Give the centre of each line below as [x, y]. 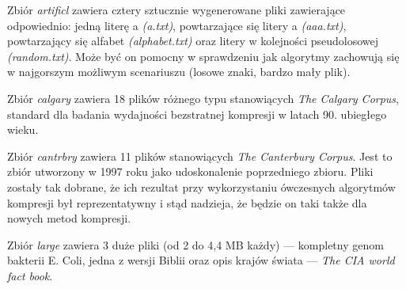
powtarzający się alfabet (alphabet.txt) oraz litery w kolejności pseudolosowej [193, 41]
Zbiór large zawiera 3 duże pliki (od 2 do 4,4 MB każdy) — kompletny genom [195, 244]
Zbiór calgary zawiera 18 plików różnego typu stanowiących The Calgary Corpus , [203, 98]
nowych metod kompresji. [69, 218]
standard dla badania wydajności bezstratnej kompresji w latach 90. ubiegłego [197, 114]
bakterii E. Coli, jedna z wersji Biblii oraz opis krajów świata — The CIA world [201, 260]
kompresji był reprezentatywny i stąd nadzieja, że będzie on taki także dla [187, 202]
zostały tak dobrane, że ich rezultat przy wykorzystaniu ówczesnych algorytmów [201, 186]
